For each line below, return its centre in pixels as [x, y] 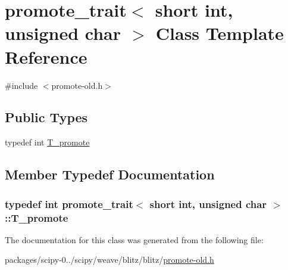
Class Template [220, 33]
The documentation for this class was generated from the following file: [134, 239]
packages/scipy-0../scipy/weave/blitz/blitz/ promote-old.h [109, 260]
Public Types [46, 117]
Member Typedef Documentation [110, 174]
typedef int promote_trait [69, 204]
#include [21, 85]
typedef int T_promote [47, 142]
